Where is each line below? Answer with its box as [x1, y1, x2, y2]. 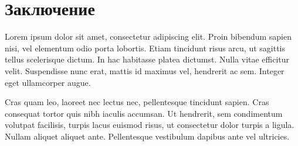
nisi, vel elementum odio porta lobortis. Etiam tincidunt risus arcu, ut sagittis [5, 41, 286, 54]
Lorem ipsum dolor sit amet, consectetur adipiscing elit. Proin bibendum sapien [5, 30, 292, 43]
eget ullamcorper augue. [5, 76, 91, 88]
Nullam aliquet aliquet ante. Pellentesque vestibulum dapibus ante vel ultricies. [5, 130, 290, 142]
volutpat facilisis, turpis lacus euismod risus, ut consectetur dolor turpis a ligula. [5, 119, 294, 131]
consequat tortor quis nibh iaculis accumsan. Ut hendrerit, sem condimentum [5, 107, 283, 119]
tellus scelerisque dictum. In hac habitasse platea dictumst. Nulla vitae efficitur [5, 53, 290, 65]
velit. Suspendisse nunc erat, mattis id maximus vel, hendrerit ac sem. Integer [5, 64, 285, 77]
